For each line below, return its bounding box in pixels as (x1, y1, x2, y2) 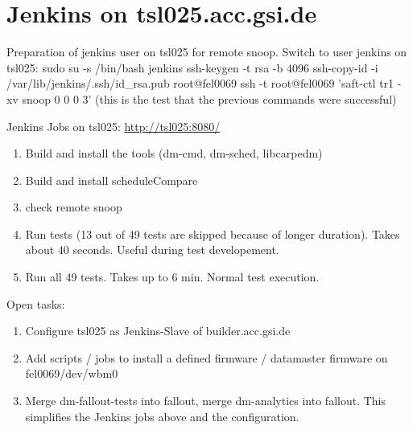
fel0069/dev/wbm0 (25, 365, 118, 382)
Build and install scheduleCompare (25, 171, 198, 188)
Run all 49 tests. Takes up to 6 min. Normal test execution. (25, 268, 320, 285)
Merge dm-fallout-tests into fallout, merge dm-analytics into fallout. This (25, 392, 386, 409)
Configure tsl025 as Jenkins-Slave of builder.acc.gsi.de (25, 322, 291, 339)
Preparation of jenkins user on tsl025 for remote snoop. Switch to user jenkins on (6, 43, 407, 60)
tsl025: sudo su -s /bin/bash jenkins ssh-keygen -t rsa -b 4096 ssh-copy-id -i (6, 59, 378, 76)
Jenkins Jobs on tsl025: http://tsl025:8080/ (6, 117, 221, 134)
